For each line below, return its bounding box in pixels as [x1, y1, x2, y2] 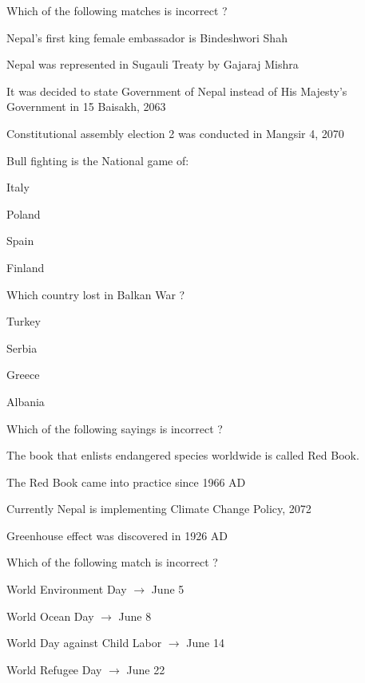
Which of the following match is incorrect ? [6, 554, 218, 570]
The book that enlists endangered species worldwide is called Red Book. [6, 447, 359, 464]
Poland [6, 205, 41, 222]
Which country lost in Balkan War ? [6, 286, 185, 302]
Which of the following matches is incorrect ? [6, 2, 228, 18]
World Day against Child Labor [6, 634, 162, 651]
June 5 [151, 581, 184, 598]
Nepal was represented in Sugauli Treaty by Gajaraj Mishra [6, 56, 299, 73]
